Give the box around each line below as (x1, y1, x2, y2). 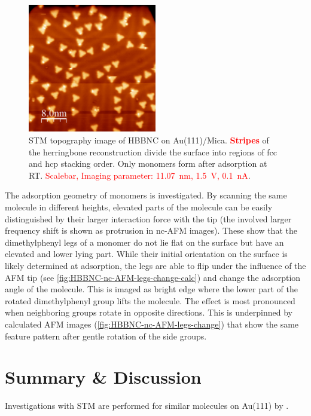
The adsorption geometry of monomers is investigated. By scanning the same (5, 189, 287, 201)
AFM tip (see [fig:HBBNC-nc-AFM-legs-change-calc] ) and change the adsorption (5, 271, 301, 283)
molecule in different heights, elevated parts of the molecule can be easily (5, 201, 273, 213)
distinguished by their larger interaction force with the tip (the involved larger (5, 212, 292, 225)
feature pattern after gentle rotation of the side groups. (5, 329, 207, 342)
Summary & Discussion (5, 365, 202, 389)
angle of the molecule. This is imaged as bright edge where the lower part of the (5, 283, 298, 295)
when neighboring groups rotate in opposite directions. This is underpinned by (5, 306, 292, 319)
